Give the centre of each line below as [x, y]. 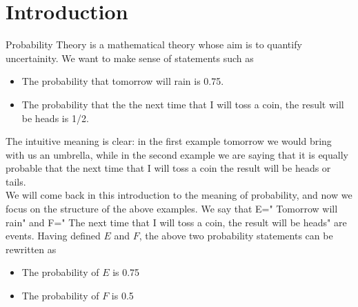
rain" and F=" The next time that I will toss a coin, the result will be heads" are [176, 222]
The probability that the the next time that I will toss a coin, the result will [183, 104]
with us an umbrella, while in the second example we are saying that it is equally [177, 154]
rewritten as [31, 249]
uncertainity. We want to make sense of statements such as [130, 58]
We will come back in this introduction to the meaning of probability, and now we [179, 195]
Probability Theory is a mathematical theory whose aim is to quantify [154, 44]
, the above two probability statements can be [236, 236]
